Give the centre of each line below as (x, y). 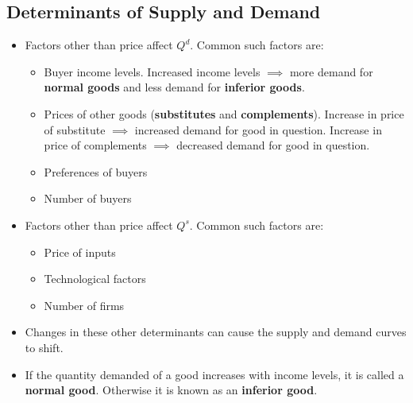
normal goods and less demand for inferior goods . (174, 87)
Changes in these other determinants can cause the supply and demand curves (216, 332)
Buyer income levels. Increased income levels (152, 71)
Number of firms (84, 305)
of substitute (75, 129)
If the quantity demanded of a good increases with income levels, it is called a (214, 374)
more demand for (331, 71)
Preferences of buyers (96, 171)
